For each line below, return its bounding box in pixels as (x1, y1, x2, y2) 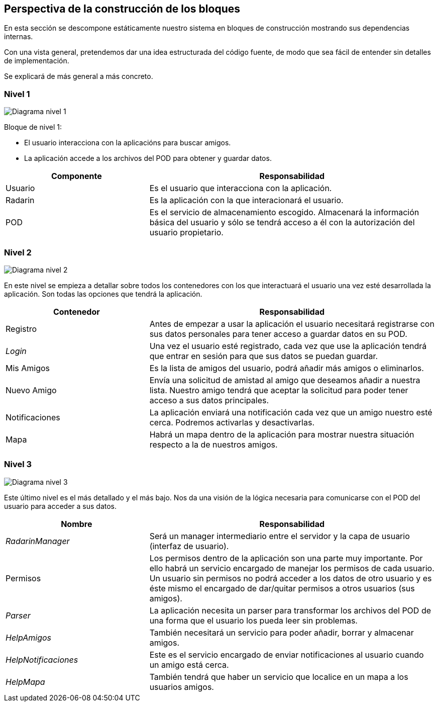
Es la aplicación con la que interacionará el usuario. (149, 195, 344, 206)
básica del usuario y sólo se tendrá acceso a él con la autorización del (149, 217, 415, 228)
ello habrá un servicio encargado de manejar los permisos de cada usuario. (149, 563, 434, 573)
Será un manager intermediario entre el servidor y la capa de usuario (149, 531, 410, 541)
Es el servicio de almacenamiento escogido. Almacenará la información (149, 207, 419, 218)
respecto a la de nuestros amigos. (149, 439, 278, 450)
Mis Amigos (6, 363, 50, 373)
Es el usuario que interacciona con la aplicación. (149, 183, 332, 194)
